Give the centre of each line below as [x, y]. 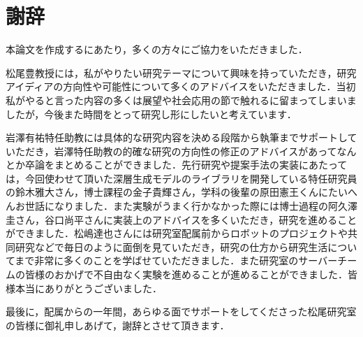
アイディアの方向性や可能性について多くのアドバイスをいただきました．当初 [181, 86]
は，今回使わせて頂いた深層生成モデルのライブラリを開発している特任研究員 [181, 178]
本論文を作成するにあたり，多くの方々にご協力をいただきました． [157, 49]
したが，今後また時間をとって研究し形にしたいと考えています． [151, 114]
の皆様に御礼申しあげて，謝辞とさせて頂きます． [118, 325]
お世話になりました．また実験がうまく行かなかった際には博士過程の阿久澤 [186, 206]
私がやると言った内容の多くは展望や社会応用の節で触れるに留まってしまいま [181, 100]
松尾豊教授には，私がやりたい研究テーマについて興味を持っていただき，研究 [181, 72]
